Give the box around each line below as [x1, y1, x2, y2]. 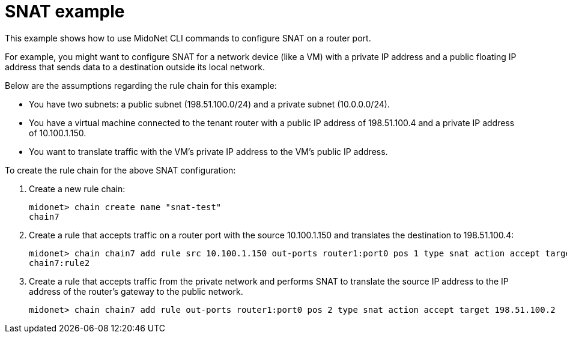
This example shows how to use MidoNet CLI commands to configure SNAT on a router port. [5, 32, 371, 43]
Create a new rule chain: [29, 183, 126, 194]
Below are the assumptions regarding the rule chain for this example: [5, 80, 277, 91]
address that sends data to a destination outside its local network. [5, 61, 265, 72]
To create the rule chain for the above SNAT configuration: [5, 164, 236, 175]
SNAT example [5, 1, 125, 22]
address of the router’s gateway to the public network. [29, 286, 243, 297]
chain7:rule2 [29, 258, 90, 268]
